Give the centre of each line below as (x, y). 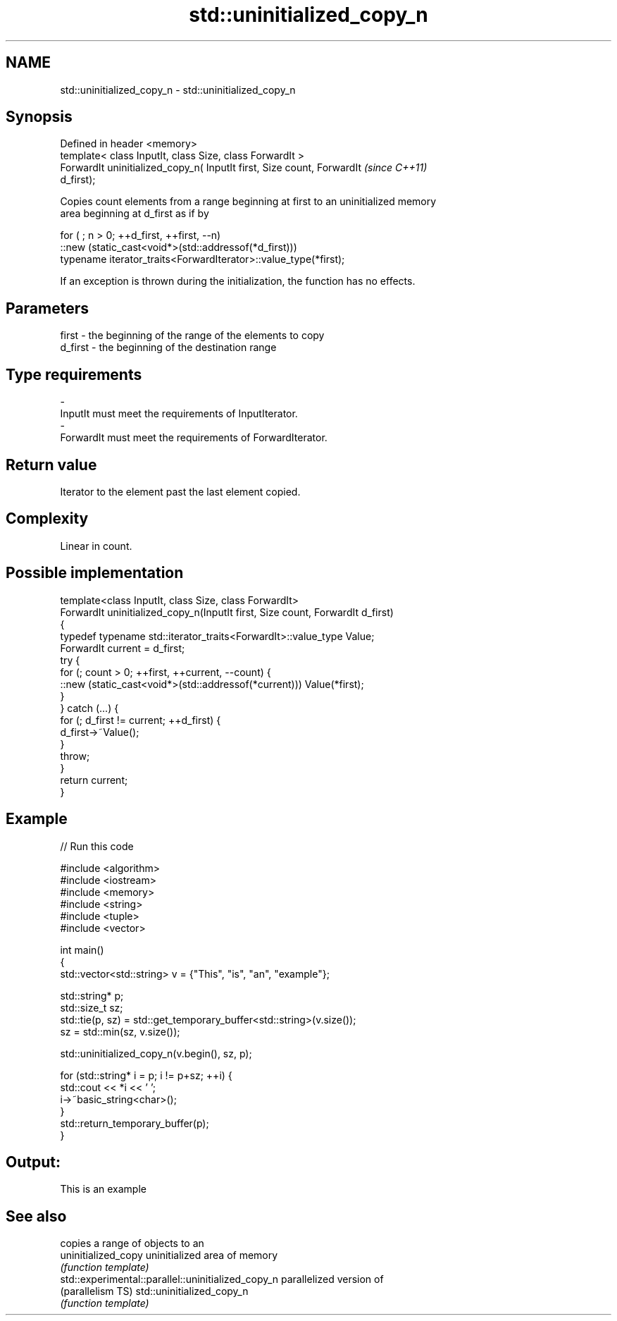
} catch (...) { (89, 708)
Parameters (47, 308)
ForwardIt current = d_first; (123, 648)
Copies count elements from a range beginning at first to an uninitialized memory (248, 202)
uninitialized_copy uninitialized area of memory (169, 1255)
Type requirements (74, 374)
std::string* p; (92, 995)
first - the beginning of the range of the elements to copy (192, 336)
